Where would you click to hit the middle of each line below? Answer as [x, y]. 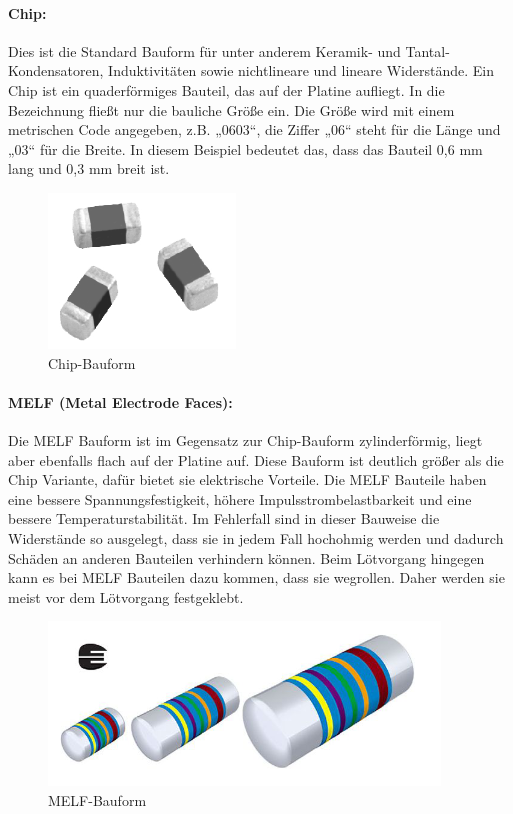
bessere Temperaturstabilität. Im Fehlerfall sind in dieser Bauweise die [224, 518]
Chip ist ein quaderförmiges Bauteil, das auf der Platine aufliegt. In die [226, 89]
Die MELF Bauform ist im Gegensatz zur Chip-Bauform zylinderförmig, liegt [245, 439]
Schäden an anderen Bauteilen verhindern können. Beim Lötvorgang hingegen [246, 557]
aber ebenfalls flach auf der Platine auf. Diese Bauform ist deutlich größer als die [256, 459]
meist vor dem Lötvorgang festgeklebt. [126, 596]
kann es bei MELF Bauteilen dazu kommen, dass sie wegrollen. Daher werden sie [256, 577]
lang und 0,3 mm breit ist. [89, 168]
